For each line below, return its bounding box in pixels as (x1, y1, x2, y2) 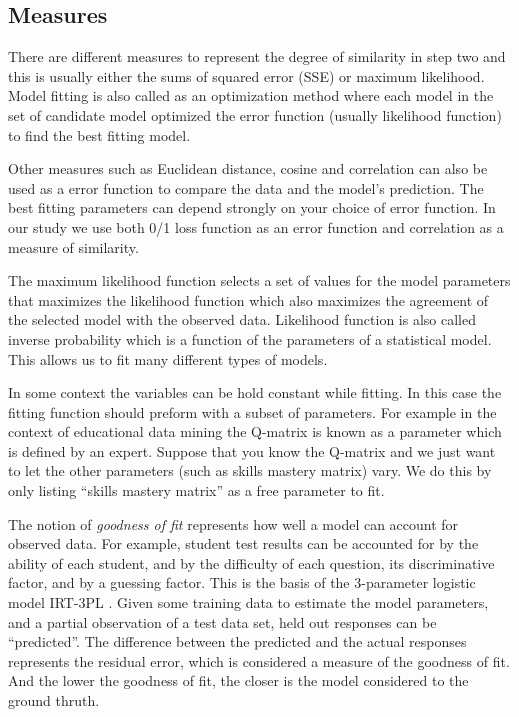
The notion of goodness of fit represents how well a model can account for (8, 513, 459, 534)
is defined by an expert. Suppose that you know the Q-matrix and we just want (8, 440, 496, 461)
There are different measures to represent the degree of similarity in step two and (8, 46, 506, 67)
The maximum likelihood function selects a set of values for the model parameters (8, 270, 511, 291)
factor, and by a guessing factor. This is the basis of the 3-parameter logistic (8, 572, 476, 593)
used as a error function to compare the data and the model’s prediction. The (8, 177, 484, 198)
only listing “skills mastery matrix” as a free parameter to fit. (8, 480, 385, 501)
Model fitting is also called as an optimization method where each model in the (8, 85, 494, 106)
